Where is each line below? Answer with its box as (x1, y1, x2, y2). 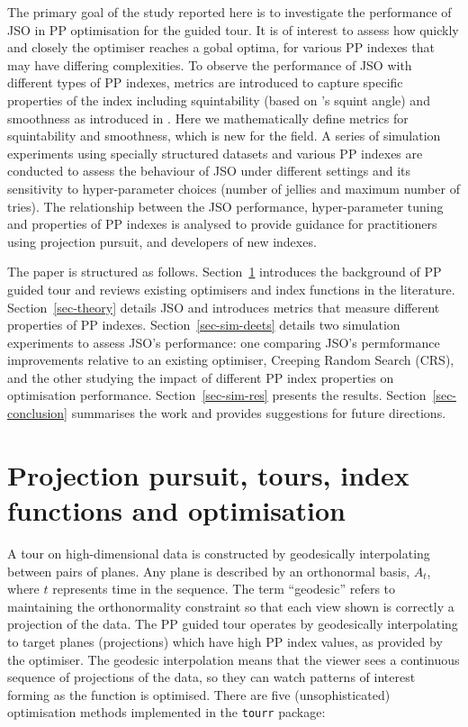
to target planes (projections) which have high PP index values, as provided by (7, 632, 443, 650)
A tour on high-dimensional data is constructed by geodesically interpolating (7, 543, 430, 562)
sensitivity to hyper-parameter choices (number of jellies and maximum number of (7, 178, 460, 197)
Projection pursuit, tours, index (7, 456, 409, 493)
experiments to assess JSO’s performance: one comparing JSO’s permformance (7, 332, 440, 351)
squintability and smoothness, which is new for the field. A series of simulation (7, 126, 441, 145)
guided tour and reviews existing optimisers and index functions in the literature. (7, 279, 455, 298)
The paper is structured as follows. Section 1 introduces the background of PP (7, 262, 442, 281)
